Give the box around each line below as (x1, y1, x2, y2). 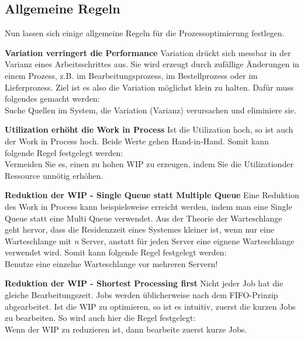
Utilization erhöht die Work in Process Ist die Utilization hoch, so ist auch (5, 123, 293, 136)
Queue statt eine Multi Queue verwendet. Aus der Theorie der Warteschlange (5, 212, 282, 224)
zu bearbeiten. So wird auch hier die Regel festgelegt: (5, 312, 196, 324)
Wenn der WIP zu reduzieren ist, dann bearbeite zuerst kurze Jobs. (5, 323, 247, 335)
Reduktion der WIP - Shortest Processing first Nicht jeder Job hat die (5, 277, 284, 289)
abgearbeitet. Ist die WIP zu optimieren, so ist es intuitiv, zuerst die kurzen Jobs (5, 300, 296, 312)
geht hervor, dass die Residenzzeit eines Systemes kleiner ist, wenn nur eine (5, 223, 274, 236)
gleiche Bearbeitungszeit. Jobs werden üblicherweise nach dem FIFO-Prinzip (5, 289, 278, 301)
